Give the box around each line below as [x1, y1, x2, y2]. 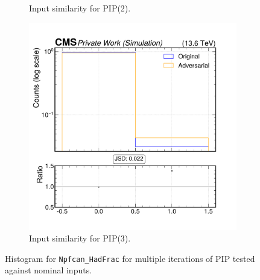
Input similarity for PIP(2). [29, 2, 131, 14]
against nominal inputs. [5, 264, 92, 276]
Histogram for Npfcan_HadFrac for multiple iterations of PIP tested [5, 252, 255, 264]
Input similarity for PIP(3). [29, 232, 131, 244]
